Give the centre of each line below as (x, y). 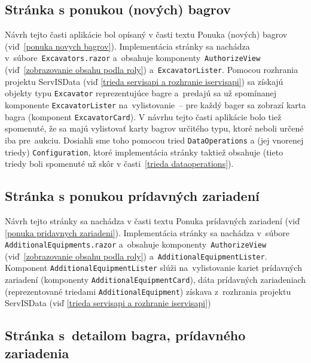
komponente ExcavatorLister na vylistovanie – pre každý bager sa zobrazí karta (155, 104)
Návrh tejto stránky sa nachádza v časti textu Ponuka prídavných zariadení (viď (152, 220)
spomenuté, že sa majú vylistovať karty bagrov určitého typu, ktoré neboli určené (154, 128)
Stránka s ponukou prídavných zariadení (132, 196)
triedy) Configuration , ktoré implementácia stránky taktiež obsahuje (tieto (144, 152)
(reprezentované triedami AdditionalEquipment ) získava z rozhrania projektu (148, 291)
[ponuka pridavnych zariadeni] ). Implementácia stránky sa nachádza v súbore (147, 232)
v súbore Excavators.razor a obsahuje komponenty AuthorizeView (133, 58)
